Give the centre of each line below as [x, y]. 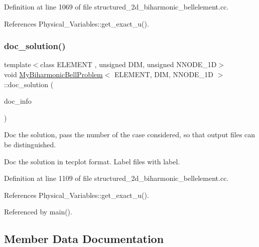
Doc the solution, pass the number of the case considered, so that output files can [130, 135]
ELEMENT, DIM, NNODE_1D [164, 74]
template [18, 64]
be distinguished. [30, 144]
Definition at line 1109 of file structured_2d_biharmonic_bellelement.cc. [116, 178]
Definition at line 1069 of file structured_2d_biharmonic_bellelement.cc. [116, 7]
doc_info [18, 101]
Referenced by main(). [38, 212]
